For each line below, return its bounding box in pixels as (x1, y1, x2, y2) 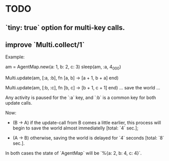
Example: (5, 54, 25, 60)
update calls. (5, 100, 33, 106)
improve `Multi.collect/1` (5, 40, 85, 49)
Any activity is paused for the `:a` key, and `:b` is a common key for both (5, 94, 156, 101)
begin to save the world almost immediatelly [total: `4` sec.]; (12, 125, 138, 131)
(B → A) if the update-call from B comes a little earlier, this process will (12, 120, 161, 126)
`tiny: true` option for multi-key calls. (5, 23, 125, 32)
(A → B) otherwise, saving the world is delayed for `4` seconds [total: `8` (12, 135, 164, 141)
